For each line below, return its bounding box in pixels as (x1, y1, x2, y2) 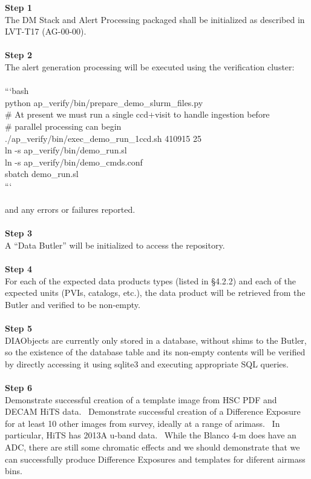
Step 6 (5, 381, 32, 394)
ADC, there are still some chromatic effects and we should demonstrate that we (5, 440, 300, 453)
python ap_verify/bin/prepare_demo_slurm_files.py (5, 96, 203, 109)
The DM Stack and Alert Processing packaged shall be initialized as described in (5, 13, 305, 25)
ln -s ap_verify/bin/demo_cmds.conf (5, 155, 143, 168)
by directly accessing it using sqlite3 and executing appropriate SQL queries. (5, 357, 289, 370)
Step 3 (5, 227, 32, 239)
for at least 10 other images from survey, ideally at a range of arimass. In (5, 417, 280, 429)
